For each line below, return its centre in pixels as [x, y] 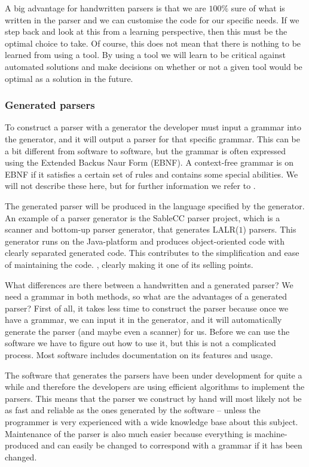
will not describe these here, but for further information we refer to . [130, 186]
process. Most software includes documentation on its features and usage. [139, 355]
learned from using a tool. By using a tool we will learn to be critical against [145, 55]
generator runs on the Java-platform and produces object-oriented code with [145, 241]
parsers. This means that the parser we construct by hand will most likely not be [153, 398]
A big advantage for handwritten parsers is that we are [105, 8]
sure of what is [258, 8]
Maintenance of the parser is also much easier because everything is [129, 433]
